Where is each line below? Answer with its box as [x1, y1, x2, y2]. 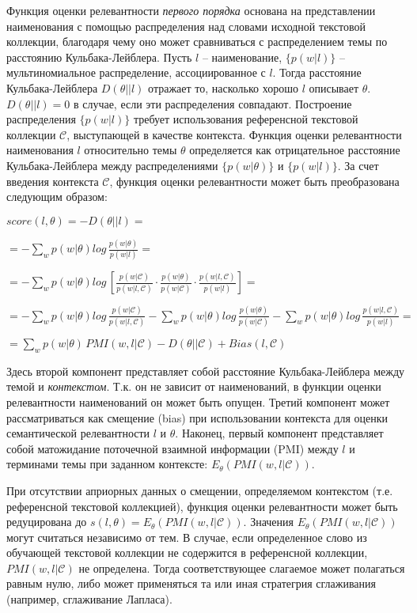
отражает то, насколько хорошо [148, 79, 298, 96]
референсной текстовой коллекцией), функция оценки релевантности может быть [6, 498, 398, 514]
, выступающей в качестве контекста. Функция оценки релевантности [66, 126, 402, 142]
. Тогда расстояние [272, 64, 362, 81]
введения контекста [6, 172, 99, 189]
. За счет [337, 157, 379, 173]
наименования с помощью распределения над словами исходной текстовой [6, 17, 366, 34]
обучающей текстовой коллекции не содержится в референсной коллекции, [6, 544, 368, 561]
